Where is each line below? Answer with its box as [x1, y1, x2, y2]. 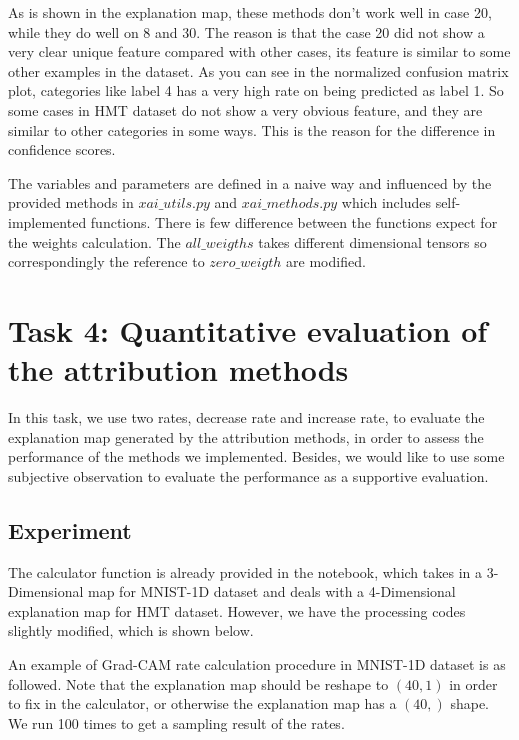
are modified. [286, 251, 366, 272]
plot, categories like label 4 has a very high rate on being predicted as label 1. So [8, 80, 504, 101]
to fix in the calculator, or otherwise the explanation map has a [8, 693, 397, 714]
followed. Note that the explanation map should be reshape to [8, 673, 389, 694]
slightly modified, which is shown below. [8, 620, 254, 641]
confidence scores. [8, 139, 116, 160]
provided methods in [8, 192, 134, 213]
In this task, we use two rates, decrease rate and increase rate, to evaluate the [8, 407, 485, 428]
